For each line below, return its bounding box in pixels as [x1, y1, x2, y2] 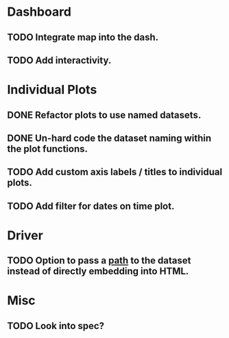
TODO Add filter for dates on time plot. [7, 200, 175, 212]
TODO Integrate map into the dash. [7, 31, 159, 43]
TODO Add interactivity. [7, 54, 112, 66]
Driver [7, 227, 43, 243]
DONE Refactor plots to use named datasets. [7, 109, 202, 120]
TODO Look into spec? [7, 320, 105, 332]
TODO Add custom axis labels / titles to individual [7, 166, 223, 178]
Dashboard [7, 4, 72, 20]
